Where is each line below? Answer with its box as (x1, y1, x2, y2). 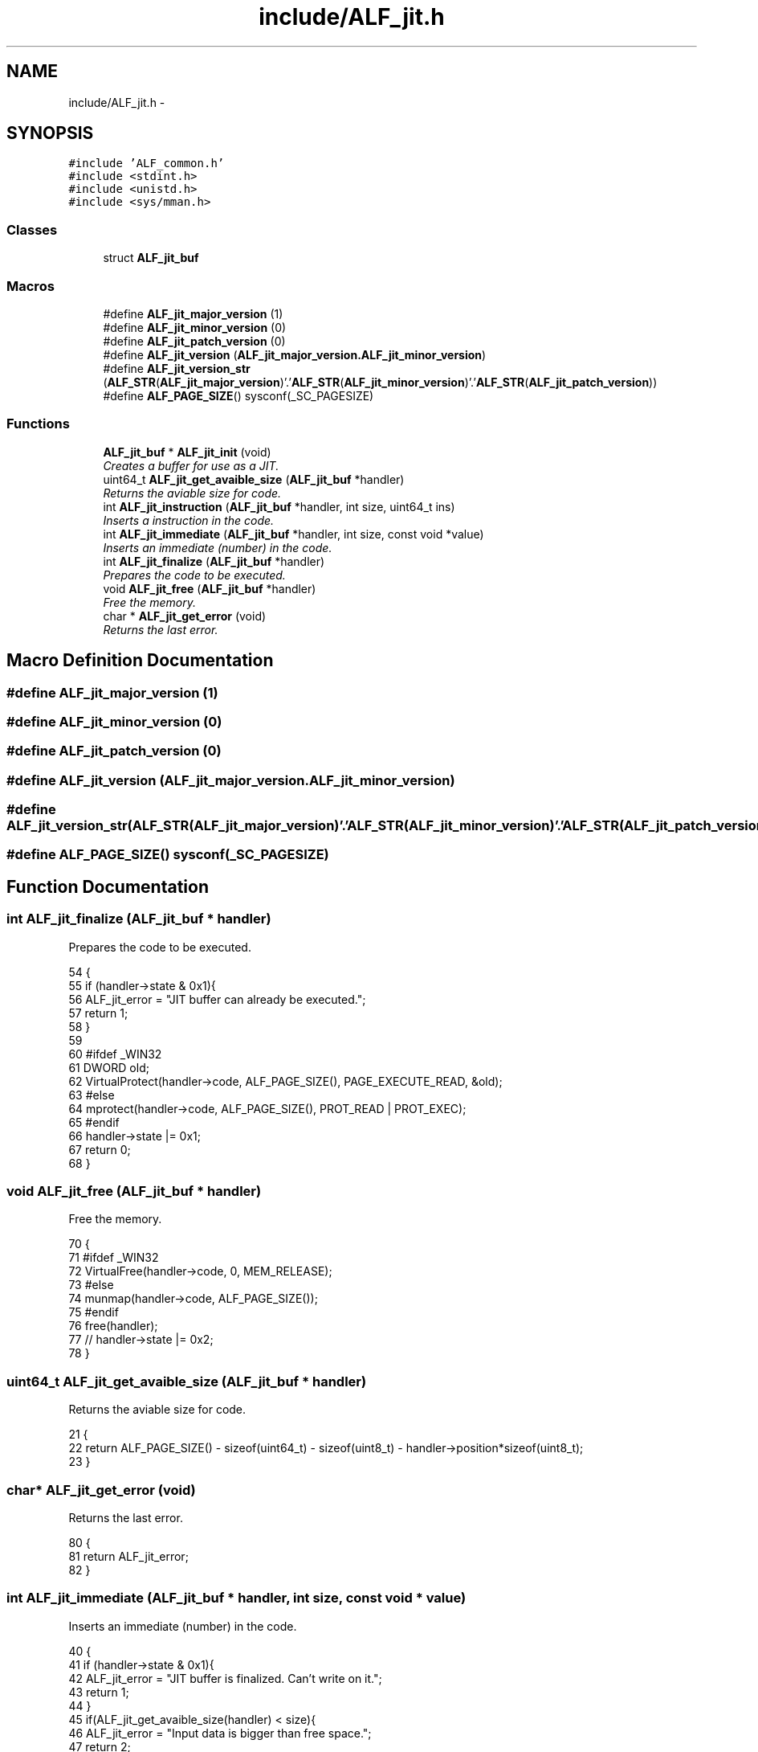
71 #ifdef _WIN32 (68, 1251, 159, 1265)
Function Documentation (6, 876, 209, 897)
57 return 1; (68, 1005, 128, 1020)
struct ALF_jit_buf (103, 251, 199, 265)
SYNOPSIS (6, 123, 94, 144)
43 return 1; (68, 1684, 129, 1699)
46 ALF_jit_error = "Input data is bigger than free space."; (68, 1725, 372, 1740)
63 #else (68, 1087, 115, 1102)
